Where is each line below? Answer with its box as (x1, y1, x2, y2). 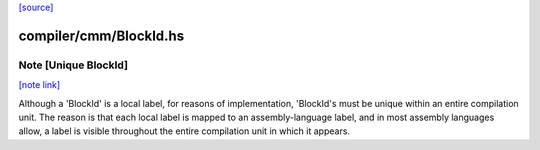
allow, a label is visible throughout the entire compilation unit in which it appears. (18, 125, 350, 137)
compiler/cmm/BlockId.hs (18, 27, 185, 44)
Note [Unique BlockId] (18, 58, 129, 72)
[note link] (18, 79, 61, 91)
